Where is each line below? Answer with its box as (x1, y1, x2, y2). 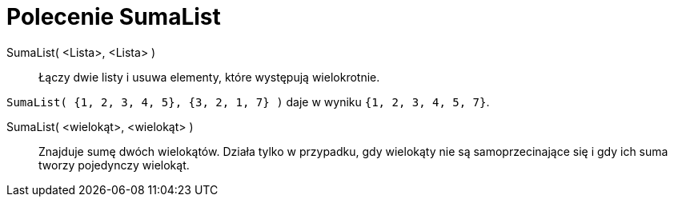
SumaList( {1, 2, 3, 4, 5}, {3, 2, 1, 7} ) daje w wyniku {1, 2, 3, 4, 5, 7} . (6, 94, 490, 109)
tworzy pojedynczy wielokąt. (38, 157, 190, 172)
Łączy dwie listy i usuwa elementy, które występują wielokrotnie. (38, 70, 380, 84)
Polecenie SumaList (6, 3, 221, 30)
